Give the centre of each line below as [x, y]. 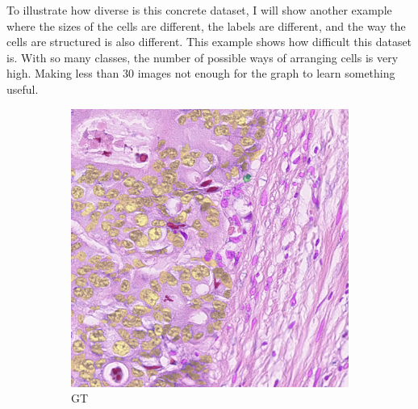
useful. [23, 89]
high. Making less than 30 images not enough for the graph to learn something [201, 73]
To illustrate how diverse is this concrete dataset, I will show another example [199, 10]
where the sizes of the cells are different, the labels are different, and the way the [206, 25]
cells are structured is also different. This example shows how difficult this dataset [209, 42]
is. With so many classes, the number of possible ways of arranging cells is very [203, 57]
